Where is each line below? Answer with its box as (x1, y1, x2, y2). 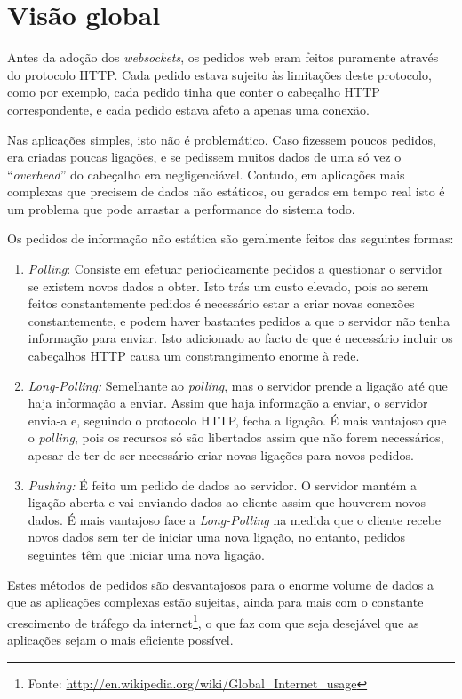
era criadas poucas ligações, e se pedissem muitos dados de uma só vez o (7, 147, 402, 166)
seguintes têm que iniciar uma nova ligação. (28, 544, 265, 563)
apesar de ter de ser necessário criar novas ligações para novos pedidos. (28, 446, 414, 464)
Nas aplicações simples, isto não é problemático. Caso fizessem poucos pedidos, (7, 130, 436, 148)
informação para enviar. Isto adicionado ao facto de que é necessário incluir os (28, 329, 453, 347)
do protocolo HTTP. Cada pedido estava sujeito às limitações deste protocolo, (7, 65, 432, 83)
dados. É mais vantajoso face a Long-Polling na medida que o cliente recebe (28, 510, 442, 528)
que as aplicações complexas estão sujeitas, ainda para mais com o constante (7, 592, 424, 611)
